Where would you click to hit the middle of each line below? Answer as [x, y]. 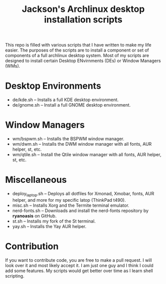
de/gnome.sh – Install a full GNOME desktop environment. [71, 105]
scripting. [15, 276]
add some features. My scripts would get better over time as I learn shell [79, 271]
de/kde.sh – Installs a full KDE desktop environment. [65, 100]
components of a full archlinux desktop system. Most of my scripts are [77, 56]
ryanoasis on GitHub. [34, 216]
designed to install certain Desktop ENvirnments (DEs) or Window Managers [83, 61]
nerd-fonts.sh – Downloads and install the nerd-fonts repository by [80, 210]
